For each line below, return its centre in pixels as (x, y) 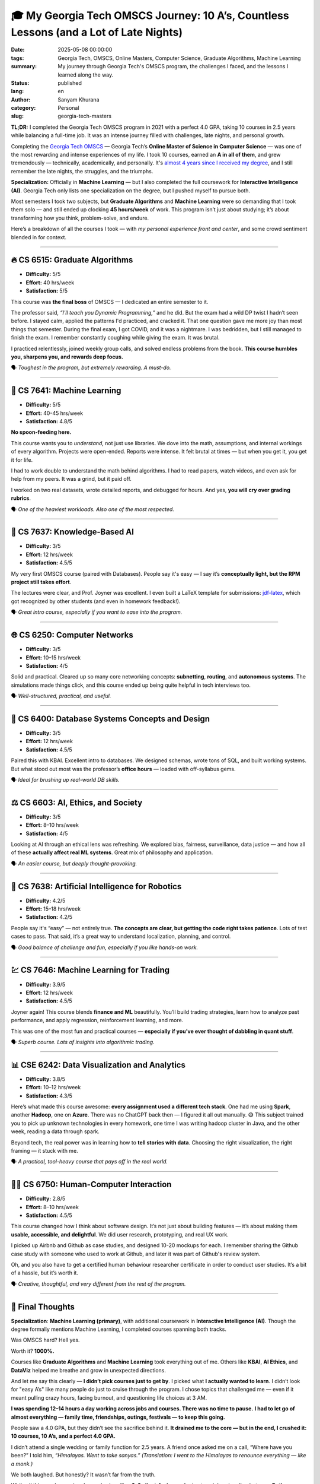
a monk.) (22, 1464)
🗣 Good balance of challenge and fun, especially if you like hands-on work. (105, 947)
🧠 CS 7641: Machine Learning (66, 391)
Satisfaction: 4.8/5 (49, 421)
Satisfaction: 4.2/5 (49, 917)
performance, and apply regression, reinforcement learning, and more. (97, 1020)
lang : (17, 91)
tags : (17, 58)
